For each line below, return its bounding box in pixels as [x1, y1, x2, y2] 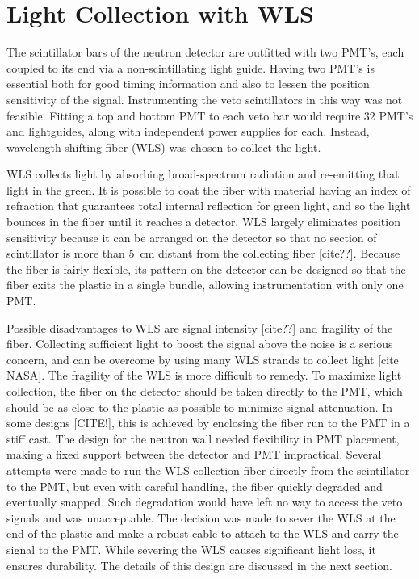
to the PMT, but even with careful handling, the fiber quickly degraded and [6, 477, 383, 494]
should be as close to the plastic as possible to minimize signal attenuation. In [6, 398, 393, 415]
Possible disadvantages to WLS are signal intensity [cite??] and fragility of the [6, 319, 393, 336]
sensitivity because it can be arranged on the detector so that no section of [6, 229, 377, 245]
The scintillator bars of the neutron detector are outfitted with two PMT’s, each [6, 44, 404, 61]
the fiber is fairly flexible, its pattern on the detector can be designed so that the [6, 260, 406, 277]
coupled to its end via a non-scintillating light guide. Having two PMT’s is [6, 59, 375, 76]
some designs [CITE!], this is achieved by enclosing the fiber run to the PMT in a [6, 414, 410, 431]
